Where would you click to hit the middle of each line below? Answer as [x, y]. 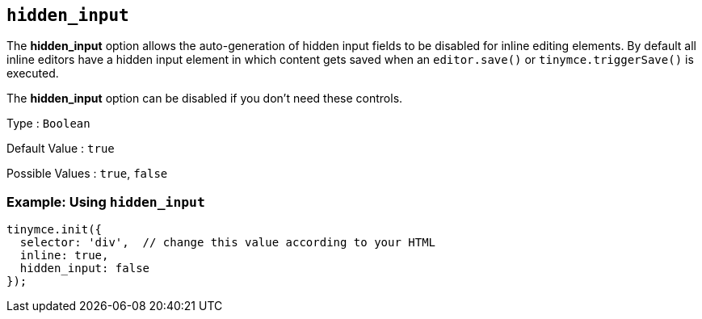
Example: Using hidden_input [106, 201]
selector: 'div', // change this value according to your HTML [228, 243]
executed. [33, 73]
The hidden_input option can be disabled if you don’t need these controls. [205, 99]
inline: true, [64, 256]
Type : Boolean [48, 124]
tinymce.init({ [55, 230]
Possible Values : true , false [87, 174]
